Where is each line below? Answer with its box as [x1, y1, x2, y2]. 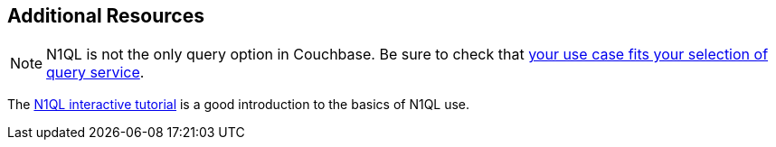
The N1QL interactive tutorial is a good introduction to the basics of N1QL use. [7, 96, 470, 113]
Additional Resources [7, 5, 204, 27]
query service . [46, 63, 145, 82]
